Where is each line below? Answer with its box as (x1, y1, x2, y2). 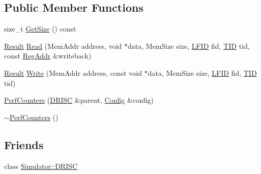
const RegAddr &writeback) (4, 50, 92, 61)
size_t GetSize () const (4, 23, 76, 34)
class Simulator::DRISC (4, 160, 78, 171)
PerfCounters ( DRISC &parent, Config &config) (4, 95, 154, 105)
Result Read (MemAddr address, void (4, 40, 122, 51)
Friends (4, 136, 44, 152)
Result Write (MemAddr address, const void (4, 67, 142, 78)
